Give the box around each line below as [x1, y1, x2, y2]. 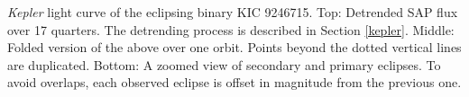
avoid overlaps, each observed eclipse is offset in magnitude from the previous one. [7, 73, 462, 92]
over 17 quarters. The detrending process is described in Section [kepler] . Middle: [7, 20, 455, 39]
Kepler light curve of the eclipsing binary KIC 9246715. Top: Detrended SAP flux [7, 3, 458, 21]
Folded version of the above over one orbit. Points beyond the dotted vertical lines [7, 38, 462, 57]
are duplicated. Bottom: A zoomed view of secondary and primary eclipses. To [7, 55, 441, 74]
